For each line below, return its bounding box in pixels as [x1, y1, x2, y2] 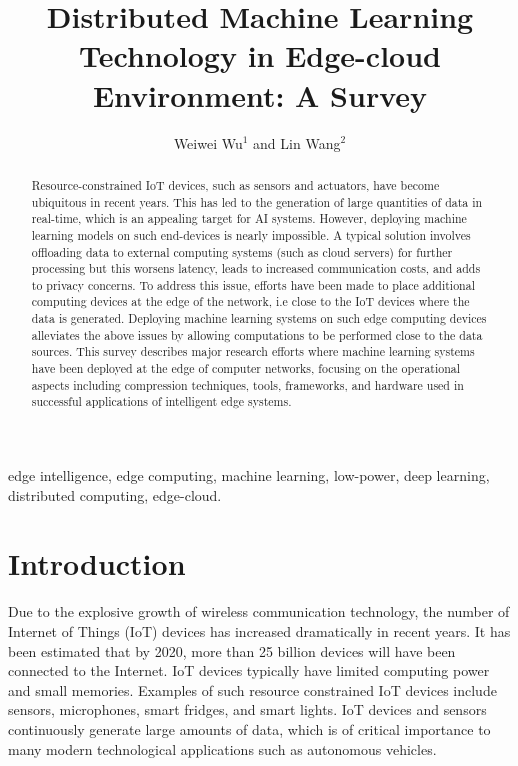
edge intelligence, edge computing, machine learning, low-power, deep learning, [8, 465, 490, 486]
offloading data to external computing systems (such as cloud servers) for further [31, 243, 453, 260]
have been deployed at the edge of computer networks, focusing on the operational [31, 360, 461, 377]
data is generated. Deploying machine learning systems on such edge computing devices [31, 310, 487, 327]
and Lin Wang [253, 132, 341, 153]
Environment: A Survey [92, 74, 428, 115]
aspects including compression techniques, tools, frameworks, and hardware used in [31, 376, 464, 393]
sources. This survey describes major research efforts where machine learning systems [31, 343, 475, 360]
